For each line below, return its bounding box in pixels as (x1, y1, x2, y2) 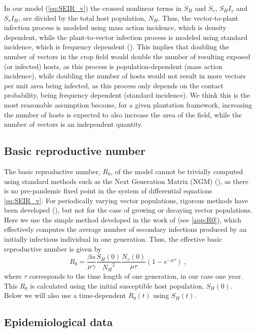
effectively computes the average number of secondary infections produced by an (4, 224, 247, 234)
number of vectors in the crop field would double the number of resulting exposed (4, 51, 251, 61)
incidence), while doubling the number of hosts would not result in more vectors (4, 71, 246, 81)
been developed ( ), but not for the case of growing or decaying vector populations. (4, 205, 253, 215)
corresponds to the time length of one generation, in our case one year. (29, 271, 243, 281)
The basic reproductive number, (4, 166, 101, 176)
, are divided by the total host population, (18, 12, 146, 23)
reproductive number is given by (4, 243, 102, 254)
